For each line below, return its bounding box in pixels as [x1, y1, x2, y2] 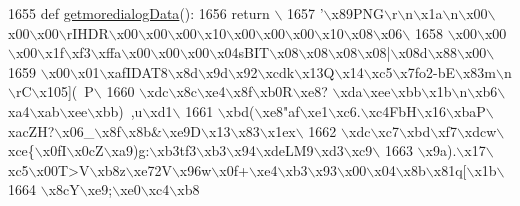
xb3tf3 [157, 140, 197, 161]
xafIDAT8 [107, 61, 168, 82]
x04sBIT [217, 42, 270, 63]
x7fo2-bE [400, 61, 455, 82]
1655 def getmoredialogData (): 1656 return [8, 3, 270, 23]
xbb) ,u [95, 100, 143, 121]
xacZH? [8, 120, 55, 141]
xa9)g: [111, 140, 150, 161]
